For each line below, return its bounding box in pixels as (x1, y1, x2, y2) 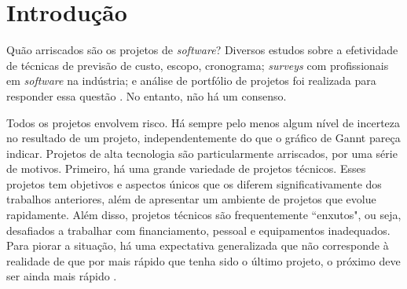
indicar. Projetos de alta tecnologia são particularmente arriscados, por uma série (6, 144, 398, 161)
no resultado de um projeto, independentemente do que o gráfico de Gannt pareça (6, 130, 401, 146)
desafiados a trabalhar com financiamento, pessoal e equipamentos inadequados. (6, 221, 390, 238)
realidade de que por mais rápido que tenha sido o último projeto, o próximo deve (6, 252, 401, 269)
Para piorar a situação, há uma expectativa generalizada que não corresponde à (6, 237, 389, 254)
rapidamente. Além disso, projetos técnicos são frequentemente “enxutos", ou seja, (6, 207, 401, 223)
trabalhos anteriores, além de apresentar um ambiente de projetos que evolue (6, 191, 376, 207)
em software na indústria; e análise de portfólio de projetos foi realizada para (6, 72, 376, 89)
